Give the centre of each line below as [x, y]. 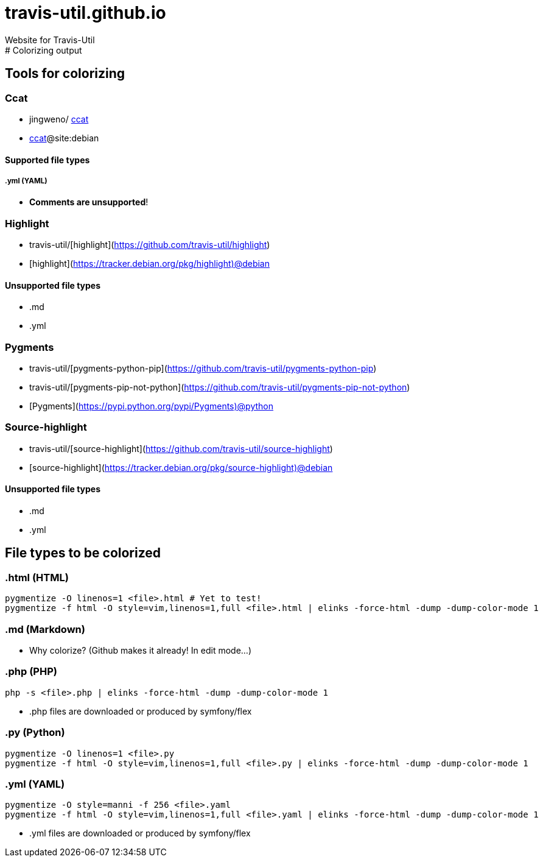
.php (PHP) [31, 672]
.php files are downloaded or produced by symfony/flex [141, 711]
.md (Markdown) [45, 629]
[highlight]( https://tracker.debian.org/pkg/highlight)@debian [149, 264]
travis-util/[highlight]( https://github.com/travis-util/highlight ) [150, 245]
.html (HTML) [37, 577]
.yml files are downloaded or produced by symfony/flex [140, 833]
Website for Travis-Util [50, 40]
